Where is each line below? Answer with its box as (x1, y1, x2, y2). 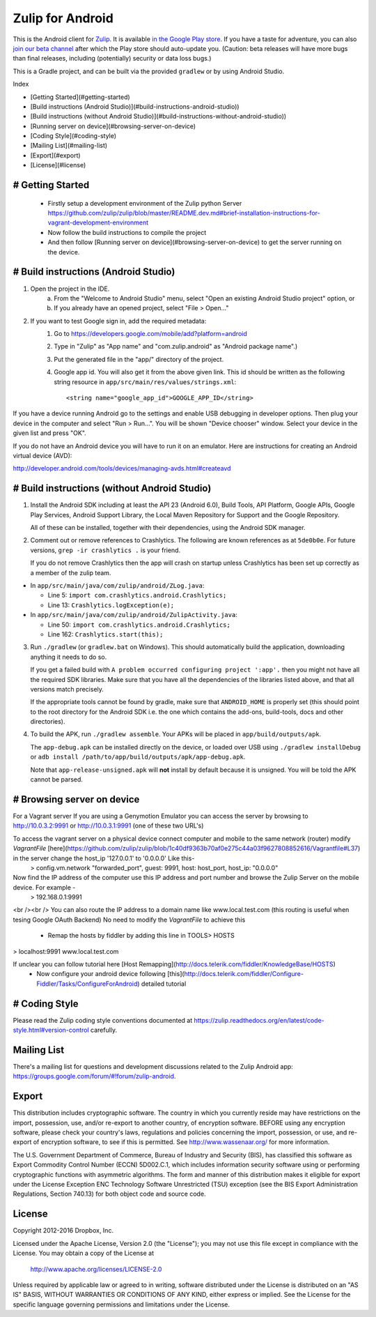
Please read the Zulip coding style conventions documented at (13, 1016, 193, 1024)
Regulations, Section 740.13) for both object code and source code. (13, 1189, 206, 1198)
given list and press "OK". (13, 429, 86, 437)
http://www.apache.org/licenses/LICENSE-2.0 (30, 1265, 162, 1273)
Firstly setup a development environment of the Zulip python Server (47, 199, 242, 207)
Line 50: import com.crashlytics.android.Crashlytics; (47, 621, 231, 629)
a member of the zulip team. (30, 568, 111, 577)
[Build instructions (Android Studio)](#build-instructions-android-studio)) (30, 102, 240, 111)
